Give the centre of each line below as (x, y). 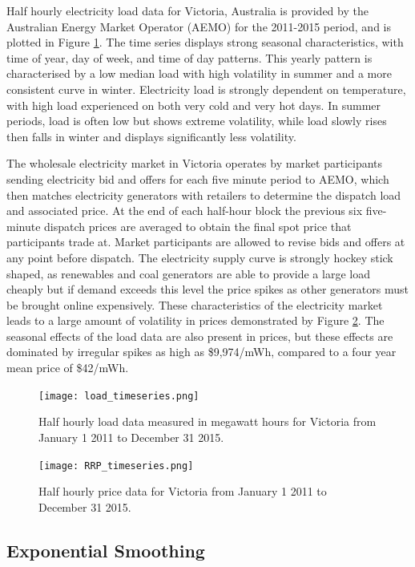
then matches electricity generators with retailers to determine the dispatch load (204, 194)
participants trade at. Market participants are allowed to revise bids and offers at (206, 242)
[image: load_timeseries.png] (119, 396)
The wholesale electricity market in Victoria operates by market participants (195, 163)
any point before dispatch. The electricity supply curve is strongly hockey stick (200, 257)
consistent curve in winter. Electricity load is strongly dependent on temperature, (206, 89)
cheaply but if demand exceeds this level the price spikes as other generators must (207, 289)
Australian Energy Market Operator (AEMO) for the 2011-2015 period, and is (199, 26)
